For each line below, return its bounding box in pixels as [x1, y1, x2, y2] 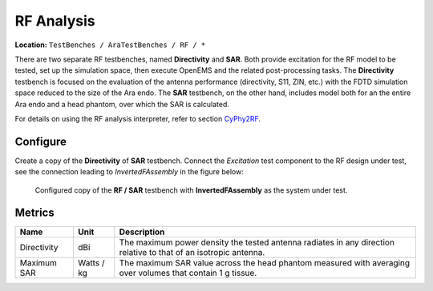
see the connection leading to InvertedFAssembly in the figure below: [14, 167, 244, 177]
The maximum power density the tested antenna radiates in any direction [119, 237, 395, 248]
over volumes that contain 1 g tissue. [119, 268, 257, 279]
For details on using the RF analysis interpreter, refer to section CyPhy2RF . [14, 114, 261, 123]
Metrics [14, 206, 55, 220]
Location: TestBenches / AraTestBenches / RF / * [14, 40, 206, 50]
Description [119, 226, 165, 237]
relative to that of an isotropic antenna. [119, 247, 265, 258]
